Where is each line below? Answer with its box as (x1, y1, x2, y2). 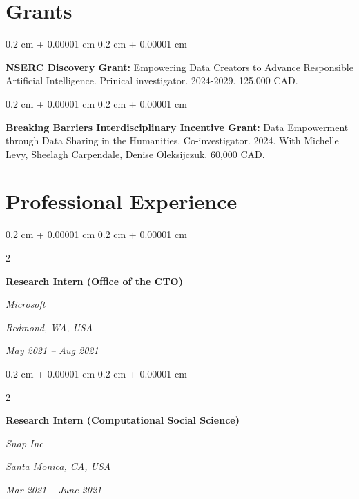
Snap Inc (6, 436, 43, 450)
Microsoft (6, 297, 46, 311)
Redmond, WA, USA (6, 320, 93, 334)
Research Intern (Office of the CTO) (6, 273, 183, 288)
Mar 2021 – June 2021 (6, 482, 102, 496)
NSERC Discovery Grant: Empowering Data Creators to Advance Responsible (6, 59, 353, 74)
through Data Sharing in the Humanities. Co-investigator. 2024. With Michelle (6, 133, 339, 148)
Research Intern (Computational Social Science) (6, 413, 240, 427)
